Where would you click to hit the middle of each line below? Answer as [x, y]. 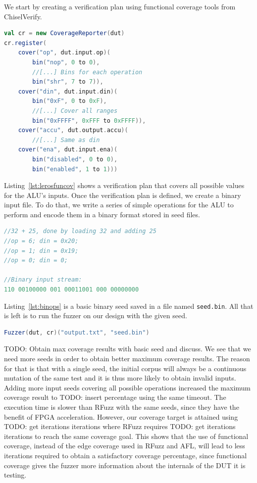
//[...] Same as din [66, 140]
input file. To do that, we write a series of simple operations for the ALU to [119, 205]
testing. [15, 475]
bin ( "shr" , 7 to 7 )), [68, 82]
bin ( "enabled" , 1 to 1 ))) [75, 169]
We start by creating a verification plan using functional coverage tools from [120, 6]
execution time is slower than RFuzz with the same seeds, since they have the [122, 407]
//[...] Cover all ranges [75, 111]
